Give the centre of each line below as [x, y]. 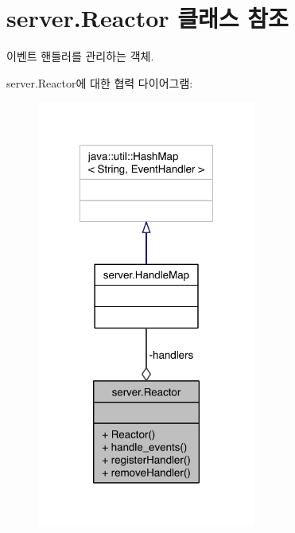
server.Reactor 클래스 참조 [147, 18]
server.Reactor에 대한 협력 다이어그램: [100, 82]
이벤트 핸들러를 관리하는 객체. [80, 56]
